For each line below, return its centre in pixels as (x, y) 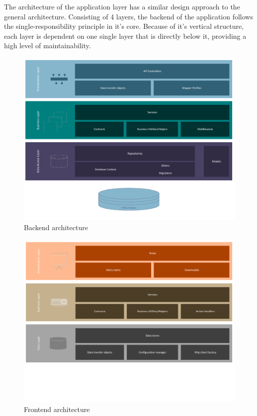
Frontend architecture (57, 409)
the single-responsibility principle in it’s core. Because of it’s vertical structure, (124, 26)
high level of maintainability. (47, 45)
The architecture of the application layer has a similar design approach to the (122, 6)
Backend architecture (56, 227)
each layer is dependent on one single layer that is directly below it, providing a (125, 36)
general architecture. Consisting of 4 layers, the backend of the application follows (128, 16)
